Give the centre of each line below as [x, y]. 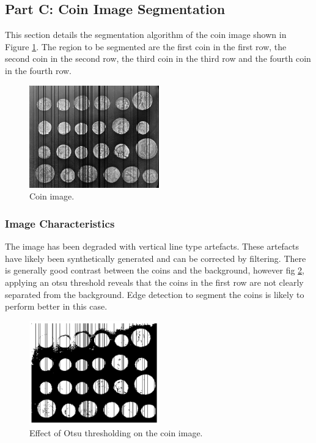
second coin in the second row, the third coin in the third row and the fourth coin [158, 58]
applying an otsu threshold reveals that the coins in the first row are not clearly [154, 282]
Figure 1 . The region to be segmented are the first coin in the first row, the [146, 46]
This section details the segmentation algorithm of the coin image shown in [146, 35]
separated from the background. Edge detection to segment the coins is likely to [155, 294]
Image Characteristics [60, 223]
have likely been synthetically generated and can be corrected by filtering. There [156, 258]
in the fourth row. [38, 70]
